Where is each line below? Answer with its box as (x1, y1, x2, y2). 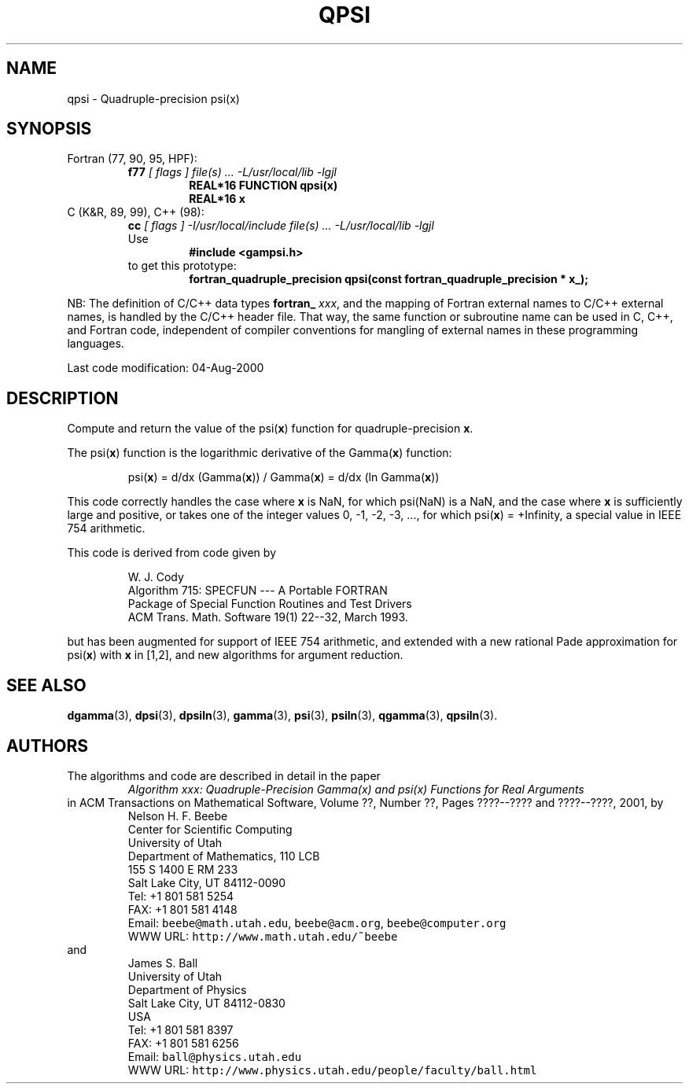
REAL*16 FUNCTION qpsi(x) (189, 179, 338, 193)
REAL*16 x (189, 192, 245, 206)
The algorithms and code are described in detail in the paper (67, 768, 381, 783)
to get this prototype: (127, 259, 237, 273)
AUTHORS (6, 735, 89, 756)
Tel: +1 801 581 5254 (127, 889, 234, 903)
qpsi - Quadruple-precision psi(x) (67, 91, 240, 105)
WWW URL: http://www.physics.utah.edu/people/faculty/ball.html (127, 1062, 537, 1077)
